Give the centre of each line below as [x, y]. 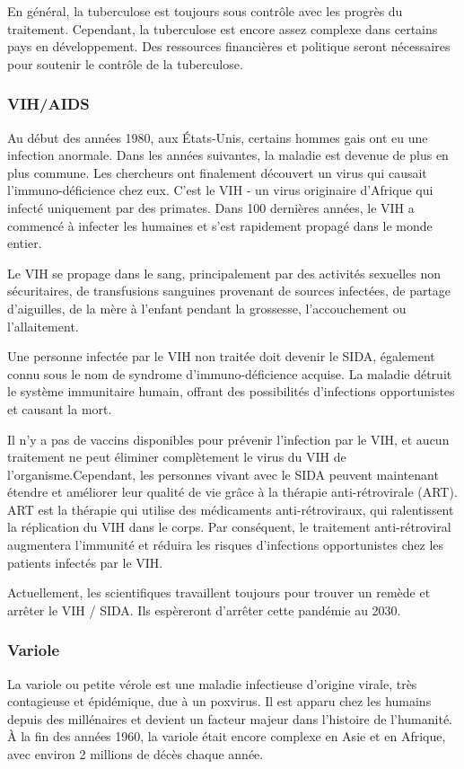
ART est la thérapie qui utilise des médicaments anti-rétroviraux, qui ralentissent [231, 509]
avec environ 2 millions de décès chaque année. [136, 754]
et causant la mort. [60, 408]
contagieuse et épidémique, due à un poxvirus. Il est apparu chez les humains [219, 701]
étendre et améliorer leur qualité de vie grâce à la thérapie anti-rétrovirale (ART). [232, 492]
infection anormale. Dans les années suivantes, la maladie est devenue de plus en [228, 155]
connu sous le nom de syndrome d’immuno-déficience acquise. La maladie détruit [230, 373]
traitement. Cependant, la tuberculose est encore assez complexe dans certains [223, 28]
